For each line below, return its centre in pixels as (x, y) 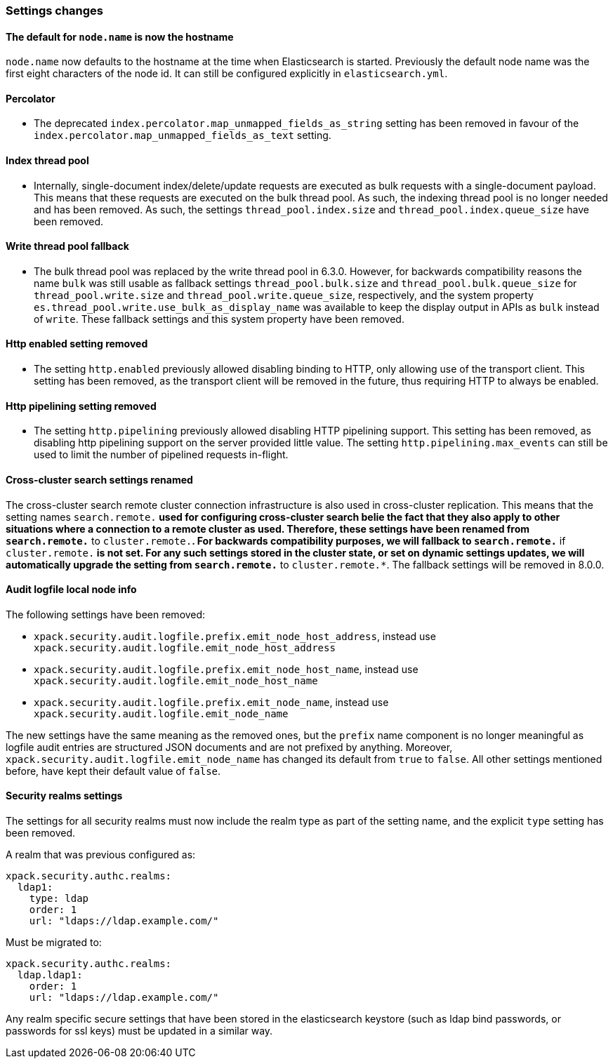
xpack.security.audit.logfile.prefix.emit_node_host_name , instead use (226, 669)
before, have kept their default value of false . (113, 771)
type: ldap (59, 898)
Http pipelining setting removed (81, 406)
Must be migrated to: (54, 942)
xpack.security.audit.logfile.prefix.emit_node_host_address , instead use (235, 636)
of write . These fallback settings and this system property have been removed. (219, 319)
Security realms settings (64, 796)
